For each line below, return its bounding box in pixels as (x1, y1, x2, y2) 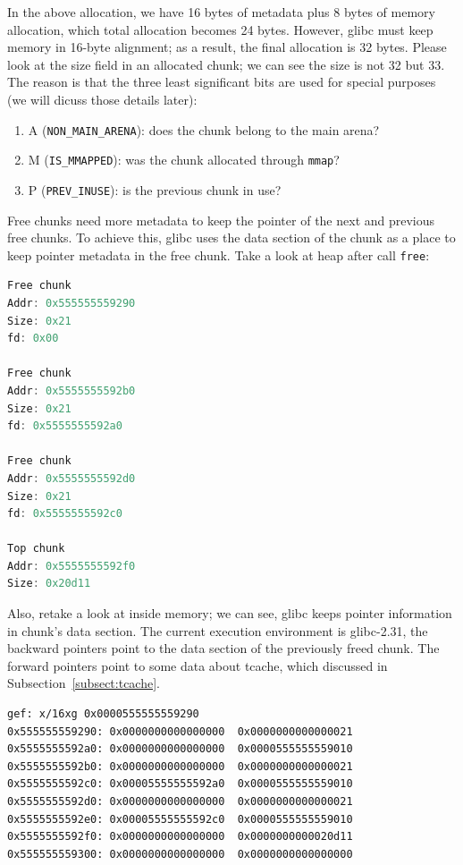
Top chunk (7, 542, 65, 555)
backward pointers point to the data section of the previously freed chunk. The (7, 639, 440, 657)
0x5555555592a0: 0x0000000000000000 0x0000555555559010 (7, 742, 353, 756)
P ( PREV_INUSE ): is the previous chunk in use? (28, 180, 282, 199)
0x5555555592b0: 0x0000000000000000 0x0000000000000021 (7, 759, 353, 773)
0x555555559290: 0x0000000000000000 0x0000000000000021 (7, 725, 353, 738)
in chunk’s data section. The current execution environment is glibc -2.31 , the (7, 621, 428, 640)
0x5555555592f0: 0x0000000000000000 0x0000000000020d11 (7, 830, 353, 844)
